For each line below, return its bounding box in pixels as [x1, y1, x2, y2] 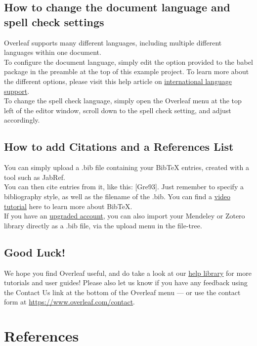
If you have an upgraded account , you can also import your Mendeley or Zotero [4, 211, 245, 221]
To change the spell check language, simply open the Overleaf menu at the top [4, 95, 242, 106]
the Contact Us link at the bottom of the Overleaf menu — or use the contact [4, 287, 241, 297]
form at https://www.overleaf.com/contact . [4, 297, 135, 307]
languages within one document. [4, 47, 101, 57]
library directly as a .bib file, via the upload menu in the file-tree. [4, 220, 202, 230]
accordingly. [4, 115, 40, 125]
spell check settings [4, 14, 104, 29]
